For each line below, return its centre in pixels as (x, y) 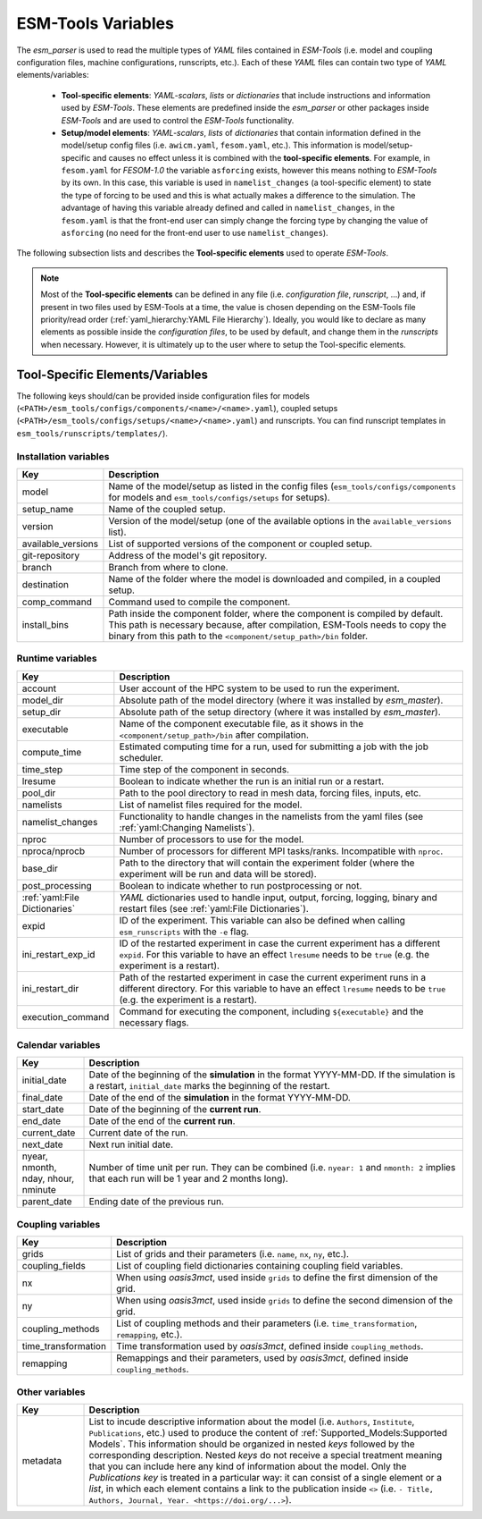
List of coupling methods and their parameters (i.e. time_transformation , (267, 1323)
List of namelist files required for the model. (211, 805)
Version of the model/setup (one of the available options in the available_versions (280, 520)
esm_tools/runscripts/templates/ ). (92, 433)
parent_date (47, 1202)
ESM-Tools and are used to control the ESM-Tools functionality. (178, 120)
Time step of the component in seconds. (204, 769)
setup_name (48, 509)
